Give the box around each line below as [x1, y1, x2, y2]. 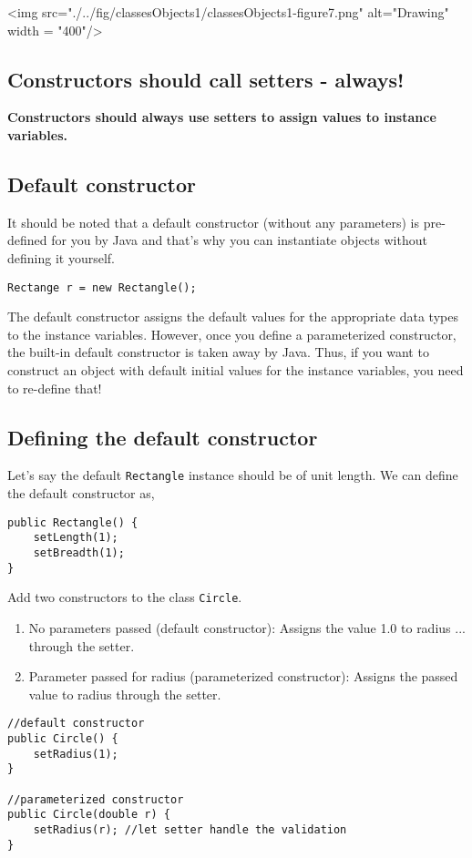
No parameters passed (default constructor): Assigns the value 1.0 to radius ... [28, 618, 466, 637]
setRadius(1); [33, 747, 118, 761]
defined [7, 230, 47, 250]
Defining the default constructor [7, 423, 318, 451]
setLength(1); [33, 531, 118, 545]
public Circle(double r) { [7, 808, 170, 822]
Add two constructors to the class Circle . [7, 587, 242, 607]
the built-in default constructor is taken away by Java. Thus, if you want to [7, 342, 429, 362]
